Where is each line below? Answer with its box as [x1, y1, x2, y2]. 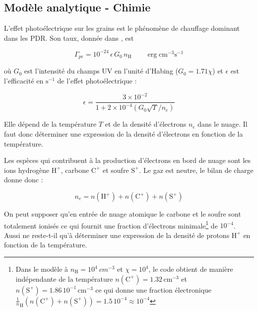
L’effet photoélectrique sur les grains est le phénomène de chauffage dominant [4, 23, 240, 33]
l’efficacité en [4, 75, 44, 85]
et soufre [102, 164, 129, 175]
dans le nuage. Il [197, 119, 248, 129]
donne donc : [4, 174, 43, 185]
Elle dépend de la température [4, 119, 97, 129]
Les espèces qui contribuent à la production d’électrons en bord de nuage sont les [4, 155, 251, 165]
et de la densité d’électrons [105, 119, 187, 129]
